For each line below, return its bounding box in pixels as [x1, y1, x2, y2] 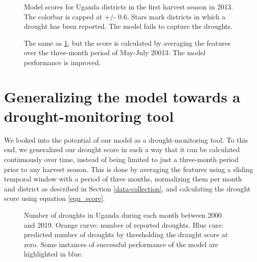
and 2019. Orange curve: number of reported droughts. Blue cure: [24, 219, 224, 230]
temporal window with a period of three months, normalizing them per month [4, 174, 242, 184]
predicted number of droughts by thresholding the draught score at [24, 229, 228, 240]
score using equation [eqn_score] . [4, 193, 105, 203]
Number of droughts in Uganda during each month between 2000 [24, 210, 222, 220]
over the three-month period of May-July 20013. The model [24, 47, 206, 58]
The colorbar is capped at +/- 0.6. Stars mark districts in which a [24, 11, 226, 21]
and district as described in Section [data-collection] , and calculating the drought [4, 183, 251, 193]
